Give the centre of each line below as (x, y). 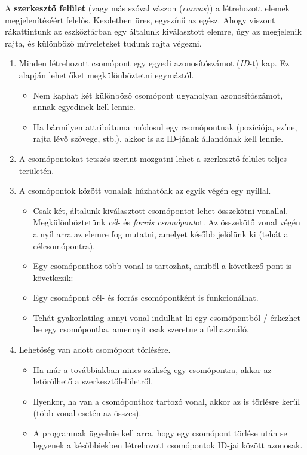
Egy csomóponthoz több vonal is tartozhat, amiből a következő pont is (162, 266)
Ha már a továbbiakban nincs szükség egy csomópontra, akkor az (152, 369)
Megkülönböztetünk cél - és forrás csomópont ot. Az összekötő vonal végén (167, 222)
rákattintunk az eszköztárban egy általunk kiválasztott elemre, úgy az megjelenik (153, 31)
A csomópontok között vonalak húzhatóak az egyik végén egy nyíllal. (145, 190)
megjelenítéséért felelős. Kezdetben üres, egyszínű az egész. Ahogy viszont (140, 19)
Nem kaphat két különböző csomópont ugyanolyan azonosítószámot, (158, 95)
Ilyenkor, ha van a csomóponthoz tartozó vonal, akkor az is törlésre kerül (167, 401)
